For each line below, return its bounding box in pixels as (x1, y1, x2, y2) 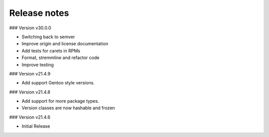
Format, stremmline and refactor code (21, 55, 100, 61)
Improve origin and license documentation (21, 41, 109, 47)
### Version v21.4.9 (9, 70, 51, 76)
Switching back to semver (21, 34, 75, 40)
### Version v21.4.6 (9, 114, 51, 120)
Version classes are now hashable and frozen (21, 105, 115, 111)
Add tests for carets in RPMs (21, 48, 81, 54)
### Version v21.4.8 (9, 89, 51, 95)
